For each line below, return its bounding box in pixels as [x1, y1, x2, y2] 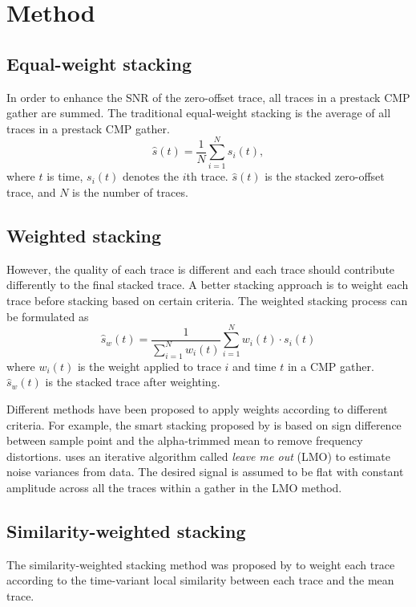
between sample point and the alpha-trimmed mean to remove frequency [6, 432, 363, 449]
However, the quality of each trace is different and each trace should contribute [6, 260, 395, 277]
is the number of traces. [72, 184, 188, 201]
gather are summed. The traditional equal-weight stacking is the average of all [6, 104, 391, 121]
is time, [46, 168, 83, 185]
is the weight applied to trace [77, 357, 221, 374]
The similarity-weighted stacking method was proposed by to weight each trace [6, 556, 395, 572]
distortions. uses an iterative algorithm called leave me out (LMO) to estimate [6, 447, 391, 464]
